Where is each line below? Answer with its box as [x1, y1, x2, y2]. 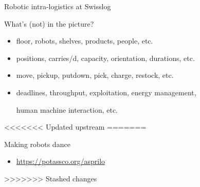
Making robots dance [4, 138, 70, 149]
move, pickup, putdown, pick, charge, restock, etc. [16, 70, 174, 80]
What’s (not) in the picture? [4, 18, 94, 29]
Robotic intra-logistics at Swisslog [4, 1, 111, 11]
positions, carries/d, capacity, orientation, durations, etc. [16, 52, 195, 63]
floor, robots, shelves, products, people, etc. [16, 35, 153, 46]
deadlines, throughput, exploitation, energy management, [16, 87, 196, 97]
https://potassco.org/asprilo [16, 156, 105, 167]
